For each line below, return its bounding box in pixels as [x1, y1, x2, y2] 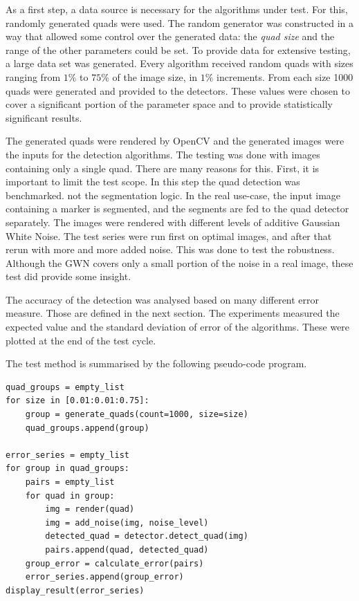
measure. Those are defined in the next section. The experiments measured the [6, 306, 340, 320]
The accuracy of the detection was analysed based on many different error [6, 292, 320, 306]
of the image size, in [112, 69, 198, 84]
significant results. [6, 110, 82, 124]
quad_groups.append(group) [25, 423, 149, 433]
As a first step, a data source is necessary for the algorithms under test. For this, [6, 2, 348, 16]
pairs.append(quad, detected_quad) [45, 544, 209, 555]
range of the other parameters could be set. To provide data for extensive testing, [6, 42, 351, 57]
